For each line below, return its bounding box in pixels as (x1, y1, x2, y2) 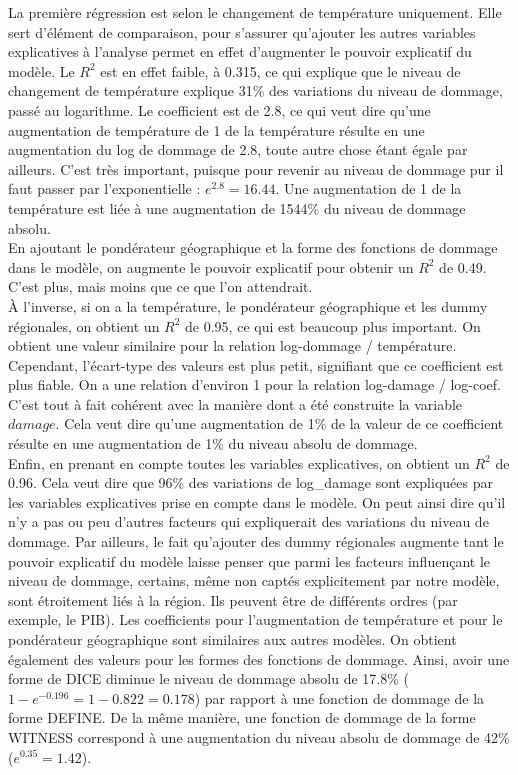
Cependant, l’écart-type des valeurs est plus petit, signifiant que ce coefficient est (8, 354, 504, 375)
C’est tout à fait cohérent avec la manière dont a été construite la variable (8, 393, 463, 414)
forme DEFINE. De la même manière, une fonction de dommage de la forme (8, 707, 476, 728)
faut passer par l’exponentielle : (8, 178, 201, 199)
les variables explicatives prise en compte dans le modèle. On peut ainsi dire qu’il (8, 491, 506, 512)
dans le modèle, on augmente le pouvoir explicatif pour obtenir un (8, 256, 414, 277)
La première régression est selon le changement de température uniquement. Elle (8, 2, 502, 22)
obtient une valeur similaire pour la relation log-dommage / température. (8, 335, 457, 356)
